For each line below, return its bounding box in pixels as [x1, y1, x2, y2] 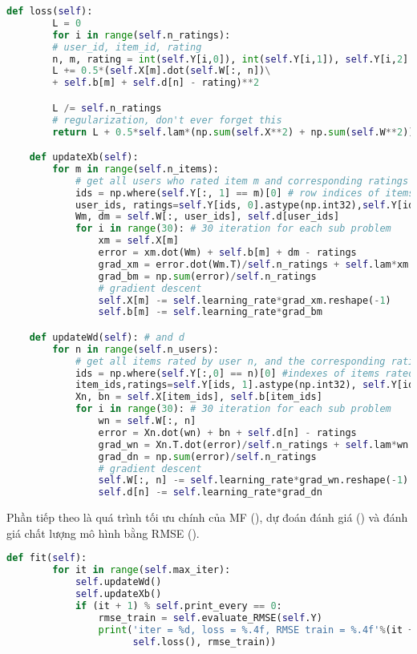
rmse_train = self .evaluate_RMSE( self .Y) [98, 612, 322, 624]
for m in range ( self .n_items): [52, 163, 219, 175]
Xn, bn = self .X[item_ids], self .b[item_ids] [75, 391, 322, 403]
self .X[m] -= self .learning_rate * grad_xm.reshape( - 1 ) [98, 294, 391, 306]
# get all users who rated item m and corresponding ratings [75, 175, 409, 187]
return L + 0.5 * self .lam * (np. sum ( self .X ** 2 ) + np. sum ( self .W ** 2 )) [52, 126, 415, 138]
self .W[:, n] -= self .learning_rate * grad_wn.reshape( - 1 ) [98, 474, 409, 486]
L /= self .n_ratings [52, 102, 162, 114]
